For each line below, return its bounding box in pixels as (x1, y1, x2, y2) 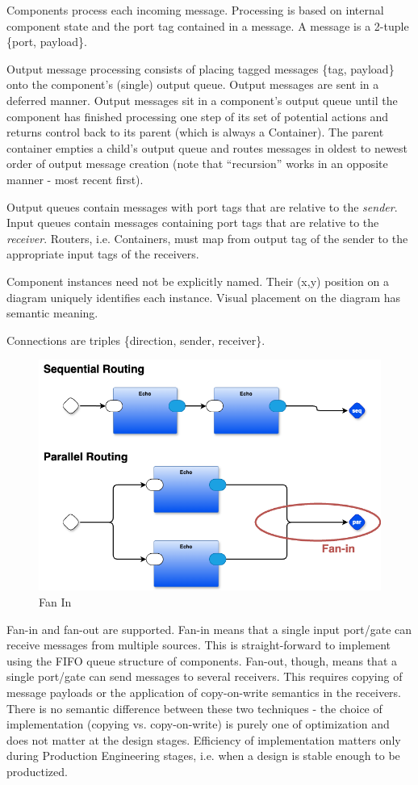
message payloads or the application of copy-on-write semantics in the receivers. (6, 683, 402, 700)
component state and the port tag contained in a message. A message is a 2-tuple (6, 17, 409, 34)
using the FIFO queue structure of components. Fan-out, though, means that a (6, 652, 397, 669)
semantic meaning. (6, 304, 98, 321)
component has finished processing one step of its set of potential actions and (6, 107, 389, 124)
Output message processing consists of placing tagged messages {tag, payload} (6, 60, 395, 77)
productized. (6, 762, 68, 779)
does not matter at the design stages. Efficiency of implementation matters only (6, 731, 401, 748)
